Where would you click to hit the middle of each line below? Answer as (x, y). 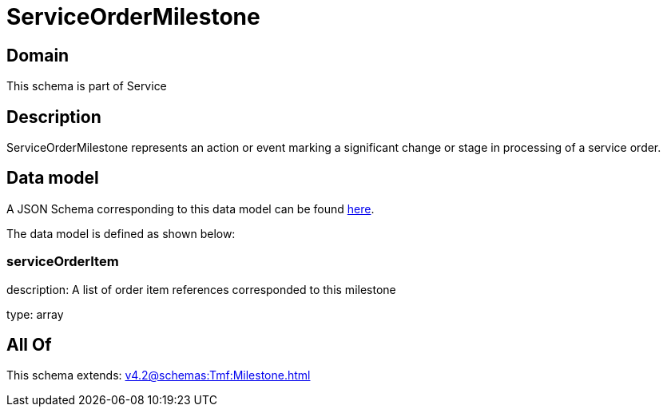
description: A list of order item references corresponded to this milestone (201, 289)
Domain (38, 55)
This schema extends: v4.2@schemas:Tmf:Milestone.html (159, 375)
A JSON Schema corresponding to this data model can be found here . (191, 208)
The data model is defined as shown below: (121, 233)
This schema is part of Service (87, 86)
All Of (29, 345)
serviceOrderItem (63, 262)
